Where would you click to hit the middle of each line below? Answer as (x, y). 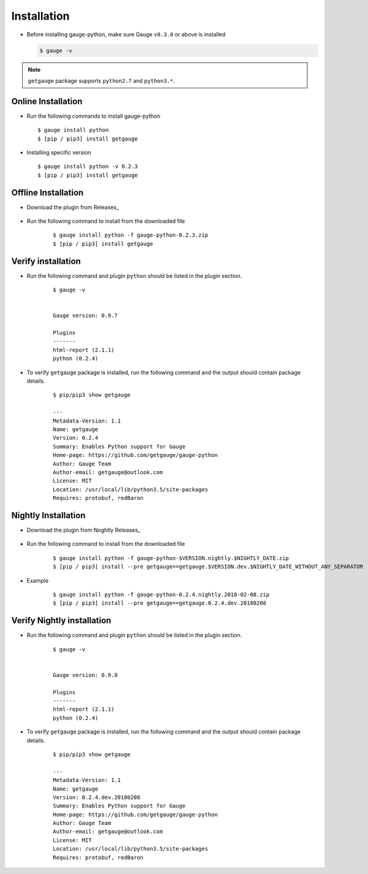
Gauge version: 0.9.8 (85, 675)
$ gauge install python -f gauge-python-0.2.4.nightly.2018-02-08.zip (161, 594)
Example (38, 580)
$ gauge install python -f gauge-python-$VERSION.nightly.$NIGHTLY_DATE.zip (171, 558)
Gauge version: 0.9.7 (85, 316)
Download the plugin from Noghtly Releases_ (83, 530)
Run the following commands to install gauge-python (94, 116)
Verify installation (46, 261)
